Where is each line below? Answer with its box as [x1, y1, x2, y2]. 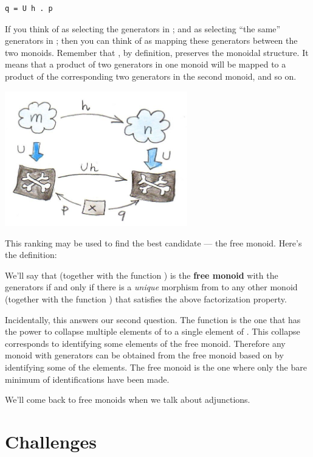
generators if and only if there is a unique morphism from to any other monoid [5, 281, 298, 293]
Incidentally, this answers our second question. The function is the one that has [5, 313, 301, 326]
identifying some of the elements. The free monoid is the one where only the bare [5, 360, 307, 373]
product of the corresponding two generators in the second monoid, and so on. [5, 69, 297, 82]
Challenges [5, 428, 97, 453]
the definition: [5, 248, 57, 261]
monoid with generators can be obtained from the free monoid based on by [5, 349, 284, 361]
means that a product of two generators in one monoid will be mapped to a [5, 58, 286, 71]
